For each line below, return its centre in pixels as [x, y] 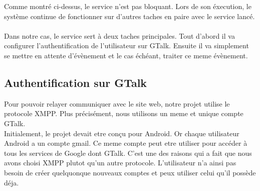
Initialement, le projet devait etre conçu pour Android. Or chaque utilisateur [122, 133]
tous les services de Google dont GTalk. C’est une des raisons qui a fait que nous [128, 153]
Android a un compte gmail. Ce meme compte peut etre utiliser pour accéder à [126, 143]
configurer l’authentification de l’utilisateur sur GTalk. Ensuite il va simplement [126, 45]
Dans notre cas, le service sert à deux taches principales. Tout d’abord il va [119, 35]
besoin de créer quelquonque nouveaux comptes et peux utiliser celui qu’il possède [130, 172]
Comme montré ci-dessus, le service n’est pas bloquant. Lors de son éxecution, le [128, 6]
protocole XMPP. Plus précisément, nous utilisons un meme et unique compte [124, 113]
